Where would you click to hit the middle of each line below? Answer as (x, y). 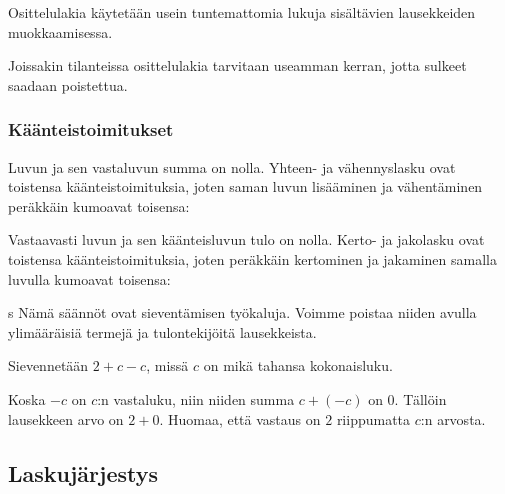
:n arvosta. (453, 418)
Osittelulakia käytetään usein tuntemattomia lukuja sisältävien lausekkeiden (242, 12)
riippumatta (373, 418)
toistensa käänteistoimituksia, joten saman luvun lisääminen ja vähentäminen (245, 186)
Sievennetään (48, 365)
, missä (167, 365)
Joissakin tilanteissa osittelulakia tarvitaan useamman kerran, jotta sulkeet (237, 65)
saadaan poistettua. (68, 84)
